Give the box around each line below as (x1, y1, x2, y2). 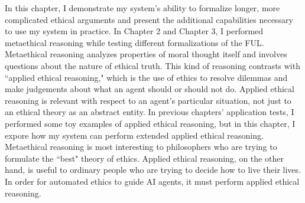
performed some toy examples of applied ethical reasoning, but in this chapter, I (5, 117, 296, 129)
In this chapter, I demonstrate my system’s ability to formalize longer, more (5, 2, 280, 14)
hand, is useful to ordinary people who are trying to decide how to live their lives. (5, 163, 301, 176)
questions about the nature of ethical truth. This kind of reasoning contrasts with (5, 59, 300, 71)
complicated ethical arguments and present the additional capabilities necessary (5, 13, 293, 25)
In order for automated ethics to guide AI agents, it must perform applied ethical (5, 175, 300, 187)
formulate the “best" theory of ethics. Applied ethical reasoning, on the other (5, 152, 284, 164)
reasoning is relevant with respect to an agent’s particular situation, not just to (5, 94, 291, 106)
